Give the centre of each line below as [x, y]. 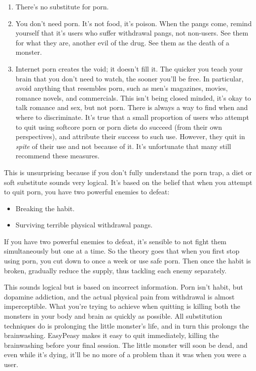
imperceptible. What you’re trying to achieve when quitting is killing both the [122, 306]
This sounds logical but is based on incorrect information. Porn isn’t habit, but [124, 287]
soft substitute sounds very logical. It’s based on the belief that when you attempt [128, 182]
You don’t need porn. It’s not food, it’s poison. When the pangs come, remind [134, 23]
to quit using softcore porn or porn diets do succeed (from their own [119, 127]
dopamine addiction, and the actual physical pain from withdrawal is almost [119, 296]
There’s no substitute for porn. [62, 6]
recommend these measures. [57, 156]
